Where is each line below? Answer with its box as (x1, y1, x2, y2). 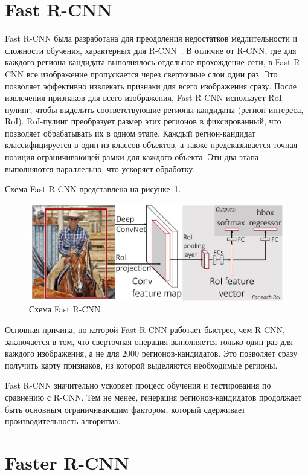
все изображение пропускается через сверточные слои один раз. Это (26, 67, 278, 80)
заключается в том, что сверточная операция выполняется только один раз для (5, 335, 293, 347)
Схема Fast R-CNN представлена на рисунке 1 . (5, 183, 181, 195)
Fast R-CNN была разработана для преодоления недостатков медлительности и (5, 32, 298, 45)
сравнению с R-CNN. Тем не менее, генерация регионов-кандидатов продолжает (5, 390, 302, 403)
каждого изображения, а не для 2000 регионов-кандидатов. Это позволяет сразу (5, 347, 298, 360)
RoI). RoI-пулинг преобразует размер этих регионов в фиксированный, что (5, 115, 281, 128)
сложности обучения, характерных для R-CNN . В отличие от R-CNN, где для (5, 44, 297, 56)
